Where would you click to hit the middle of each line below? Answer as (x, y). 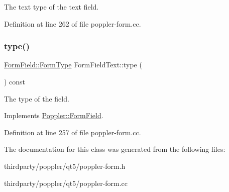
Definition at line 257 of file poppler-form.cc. (73, 132)
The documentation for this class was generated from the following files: (115, 149)
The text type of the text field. (51, 7)
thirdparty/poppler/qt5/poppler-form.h (65, 166)
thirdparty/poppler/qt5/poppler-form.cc (66, 183)
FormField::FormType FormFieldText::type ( (73, 65)
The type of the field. (37, 98)
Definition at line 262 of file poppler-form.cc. (73, 23)
